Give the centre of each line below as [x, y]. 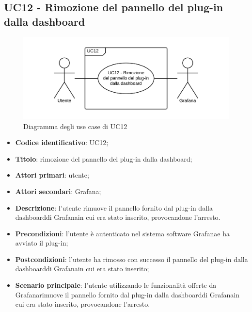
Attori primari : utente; [52, 175]
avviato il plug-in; [42, 243]
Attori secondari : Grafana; [58, 191]
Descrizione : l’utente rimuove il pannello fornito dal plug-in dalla [114, 207]
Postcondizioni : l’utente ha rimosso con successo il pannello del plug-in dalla [132, 259]
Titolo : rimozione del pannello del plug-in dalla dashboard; [104, 158]
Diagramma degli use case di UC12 [75, 126]
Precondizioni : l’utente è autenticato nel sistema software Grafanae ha [122, 233]
